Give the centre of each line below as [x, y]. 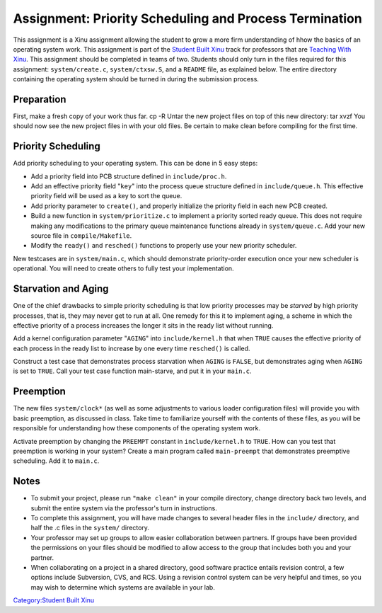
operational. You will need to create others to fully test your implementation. [123, 268]
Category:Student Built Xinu [54, 600]
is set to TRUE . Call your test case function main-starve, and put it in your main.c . [132, 371]
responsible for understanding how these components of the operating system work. [137, 428]
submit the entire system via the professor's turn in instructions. [124, 508]
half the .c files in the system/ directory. [90, 528]
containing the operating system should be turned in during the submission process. [136, 79]
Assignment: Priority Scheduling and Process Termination [187, 18]
